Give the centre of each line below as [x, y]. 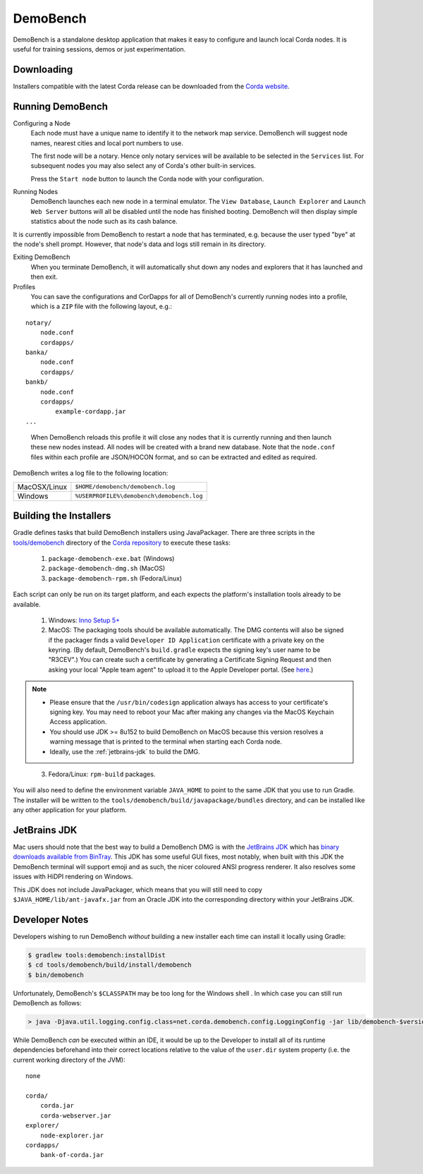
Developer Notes [51, 920]
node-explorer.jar [72, 1135]
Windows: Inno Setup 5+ [84, 620]
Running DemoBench [61, 106]
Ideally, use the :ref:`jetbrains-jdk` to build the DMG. [125, 751]
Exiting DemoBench [42, 257]
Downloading [43, 69]
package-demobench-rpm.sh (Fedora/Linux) [115, 578]
